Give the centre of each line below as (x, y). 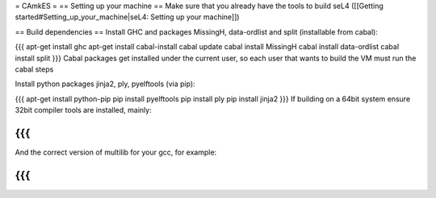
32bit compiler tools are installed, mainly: (84, 110)
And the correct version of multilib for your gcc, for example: (116, 152)
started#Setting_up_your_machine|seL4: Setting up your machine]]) (127, 17)
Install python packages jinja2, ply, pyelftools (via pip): (105, 84)
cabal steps (34, 69)
